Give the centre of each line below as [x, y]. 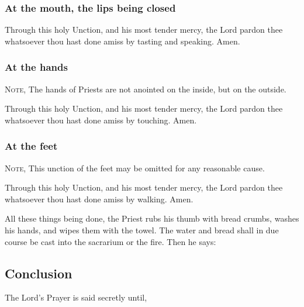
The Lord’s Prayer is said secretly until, [76, 297]
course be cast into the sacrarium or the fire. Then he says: [110, 241]
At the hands [36, 67]
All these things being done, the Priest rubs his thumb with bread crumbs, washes [152, 218]
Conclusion [39, 273]
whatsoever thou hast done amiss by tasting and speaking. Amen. [122, 41]
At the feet [31, 146]
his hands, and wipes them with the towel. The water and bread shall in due [142, 230]
